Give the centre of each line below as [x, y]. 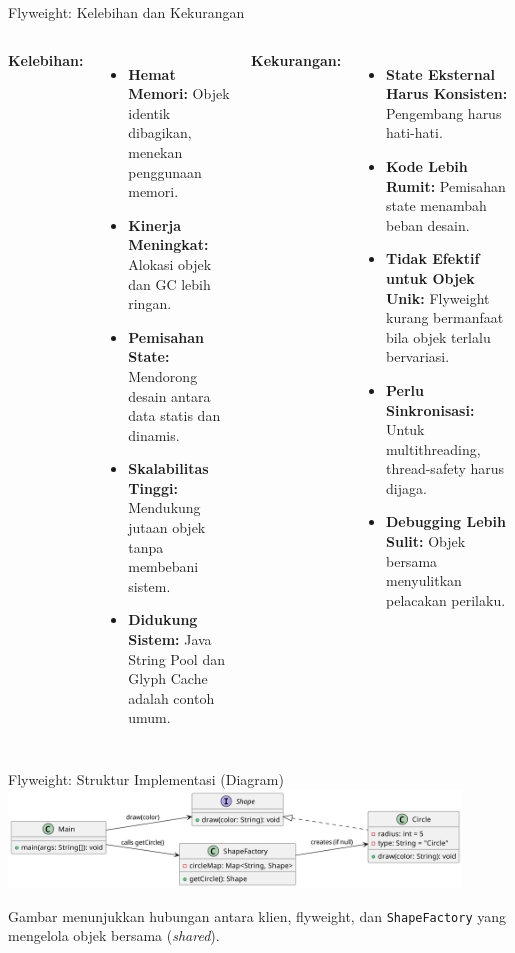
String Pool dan [176, 658]
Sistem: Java [170, 639]
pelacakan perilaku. [445, 599]
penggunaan [165, 171]
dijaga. [406, 487]
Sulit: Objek [425, 541]
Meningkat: [168, 244]
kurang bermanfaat [444, 317]
